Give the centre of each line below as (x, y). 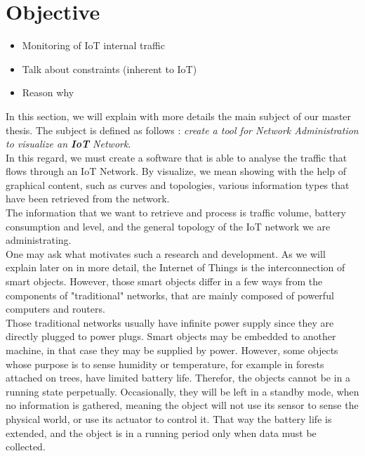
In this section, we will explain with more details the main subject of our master (179, 116)
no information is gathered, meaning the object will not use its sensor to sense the (182, 405)
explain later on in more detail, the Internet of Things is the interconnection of (175, 267)
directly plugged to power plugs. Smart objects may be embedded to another (171, 336)
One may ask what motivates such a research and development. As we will (166, 253)
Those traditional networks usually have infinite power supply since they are (170, 322)
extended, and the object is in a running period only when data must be (161, 432)
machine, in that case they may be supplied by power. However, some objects (172, 350)
